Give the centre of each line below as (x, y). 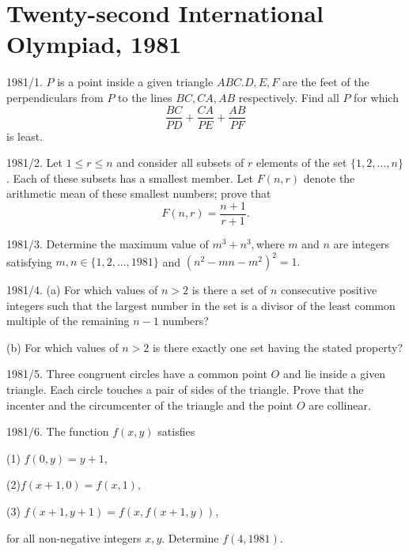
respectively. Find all (289, 97)
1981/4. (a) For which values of (82, 290)
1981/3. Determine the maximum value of (108, 244)
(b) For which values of (62, 347)
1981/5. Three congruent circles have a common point (137, 374)
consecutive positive (329, 290)
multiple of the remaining (68, 321)
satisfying (29, 261)
